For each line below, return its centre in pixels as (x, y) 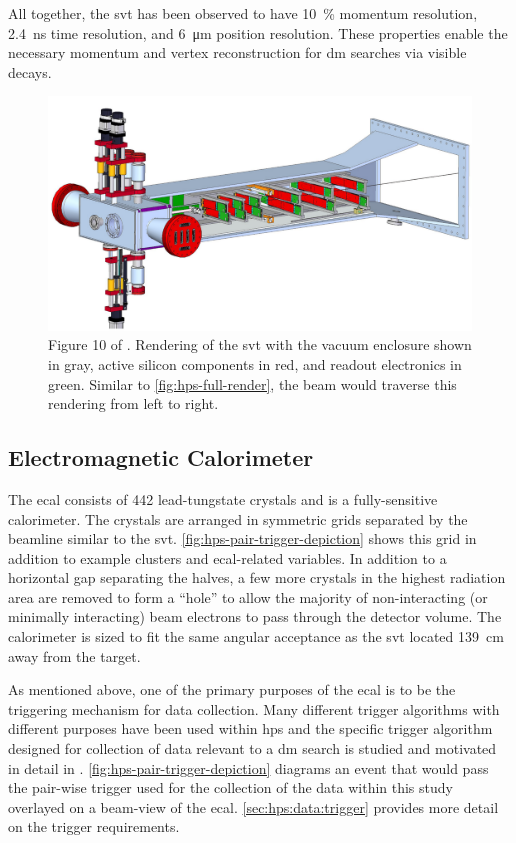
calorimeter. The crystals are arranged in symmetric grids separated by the (238, 518)
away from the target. (74, 655)
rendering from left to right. (133, 403)
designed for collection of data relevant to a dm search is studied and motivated (252, 748)
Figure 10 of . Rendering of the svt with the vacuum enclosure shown (260, 344)
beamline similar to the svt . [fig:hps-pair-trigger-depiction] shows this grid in (242, 538)
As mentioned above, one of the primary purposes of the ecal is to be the (232, 689)
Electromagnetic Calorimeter (161, 457)
